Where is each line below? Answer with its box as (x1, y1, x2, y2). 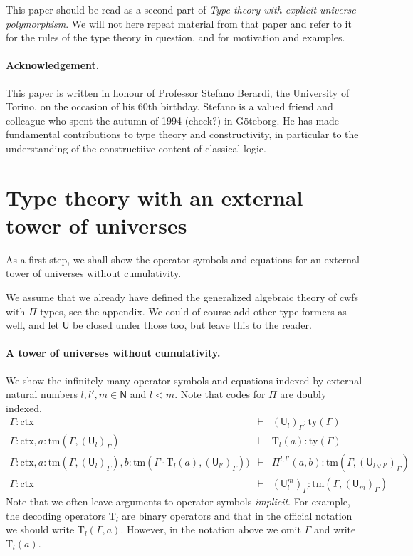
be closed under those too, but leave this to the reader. (73, 318, 312, 332)
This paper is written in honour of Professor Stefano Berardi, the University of (6, 85, 350, 100)
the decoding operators (6, 508, 106, 523)
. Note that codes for (174, 387, 266, 402)
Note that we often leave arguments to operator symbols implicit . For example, (6, 494, 350, 509)
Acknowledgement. (6, 58, 100, 73)
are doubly (280, 387, 327, 402)
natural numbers (6, 387, 78, 402)
